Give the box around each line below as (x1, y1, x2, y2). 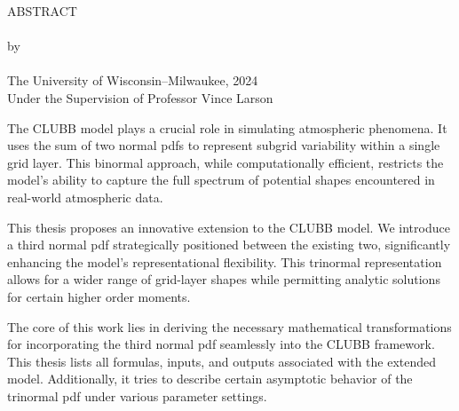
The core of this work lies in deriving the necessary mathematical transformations (7, 317, 452, 336)
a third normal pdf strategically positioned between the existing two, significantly (7, 235, 451, 254)
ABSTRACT (7, 2, 77, 20)
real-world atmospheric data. (7, 187, 163, 206)
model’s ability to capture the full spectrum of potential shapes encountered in (7, 170, 435, 189)
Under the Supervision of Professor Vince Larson (7, 88, 273, 107)
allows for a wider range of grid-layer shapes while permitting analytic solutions (7, 270, 440, 288)
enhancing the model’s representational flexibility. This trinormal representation (7, 252, 442, 271)
